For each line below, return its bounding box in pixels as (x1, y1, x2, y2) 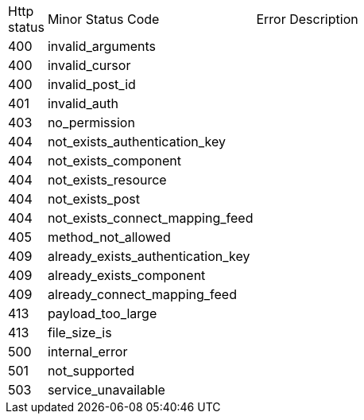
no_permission (47, 115, 135, 130)
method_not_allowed (47, 229, 171, 245)
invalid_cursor (47, 57, 131, 73)
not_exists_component (47, 153, 181, 169)
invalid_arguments (47, 38, 157, 54)
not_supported (47, 363, 135, 379)
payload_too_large (47, 305, 157, 321)
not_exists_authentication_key (47, 134, 227, 150)
